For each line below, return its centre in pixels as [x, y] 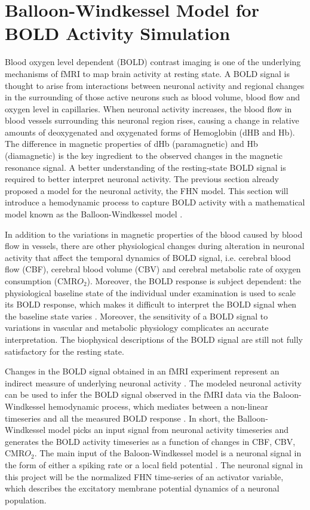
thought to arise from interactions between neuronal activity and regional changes [155, 85]
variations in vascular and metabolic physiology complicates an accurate [137, 328]
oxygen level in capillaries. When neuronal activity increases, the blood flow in [148, 108]
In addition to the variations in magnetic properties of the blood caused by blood [154, 234]
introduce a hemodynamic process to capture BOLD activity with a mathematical [155, 202]
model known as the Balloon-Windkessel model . [94, 214]
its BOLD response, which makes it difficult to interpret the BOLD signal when [151, 304]
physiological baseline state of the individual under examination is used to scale [151, 292]
